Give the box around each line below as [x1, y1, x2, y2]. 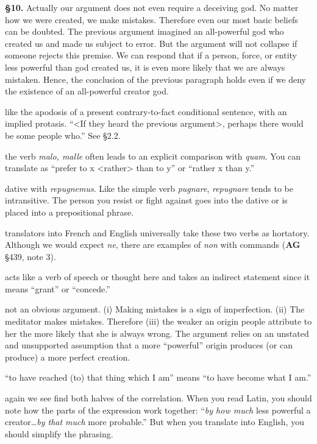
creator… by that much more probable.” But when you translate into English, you [5, 415, 304, 428]
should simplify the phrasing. [5, 427, 113, 440]
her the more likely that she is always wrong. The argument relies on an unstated [5, 326, 309, 339]
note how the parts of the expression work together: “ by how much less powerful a [5, 403, 311, 416]
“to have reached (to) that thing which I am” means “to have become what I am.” [5, 371, 312, 384]
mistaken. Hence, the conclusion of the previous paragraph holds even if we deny [5, 72, 306, 85]
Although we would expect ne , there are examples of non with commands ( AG [5, 238, 301, 251]
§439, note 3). [5, 250, 56, 263]
